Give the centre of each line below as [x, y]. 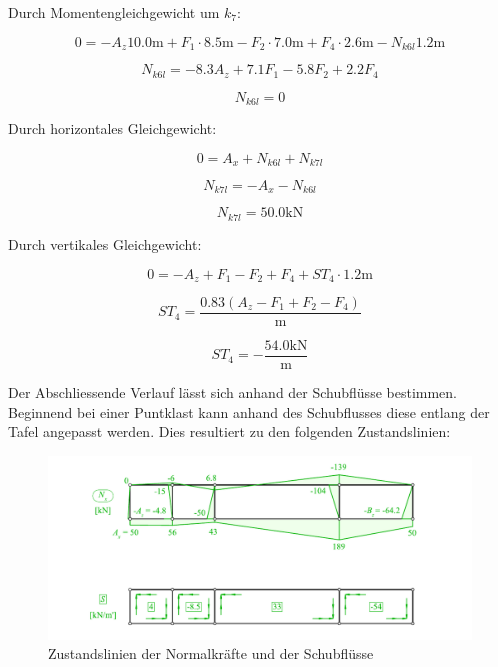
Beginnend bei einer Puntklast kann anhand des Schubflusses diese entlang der [249, 411]
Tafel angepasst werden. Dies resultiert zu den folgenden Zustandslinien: [229, 431]
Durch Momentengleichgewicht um [114, 12]
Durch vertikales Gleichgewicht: [105, 243]
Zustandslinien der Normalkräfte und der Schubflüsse [211, 653]
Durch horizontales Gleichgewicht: [112, 127]
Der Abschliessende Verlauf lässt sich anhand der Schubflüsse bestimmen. [232, 392]
